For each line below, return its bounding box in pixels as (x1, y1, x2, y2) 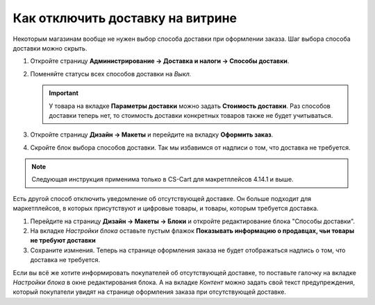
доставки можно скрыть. (12, 44, 87, 52)
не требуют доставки (30, 236, 97, 245)
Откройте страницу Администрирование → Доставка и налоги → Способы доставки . (30, 57, 290, 65)
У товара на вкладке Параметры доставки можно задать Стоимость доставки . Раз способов (49, 101, 331, 110)
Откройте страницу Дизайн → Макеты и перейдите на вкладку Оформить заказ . (30, 130, 274, 139)
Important (49, 89, 79, 97)
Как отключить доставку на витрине (12, 10, 237, 26)
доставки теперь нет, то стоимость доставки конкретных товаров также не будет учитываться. (49, 111, 333, 119)
